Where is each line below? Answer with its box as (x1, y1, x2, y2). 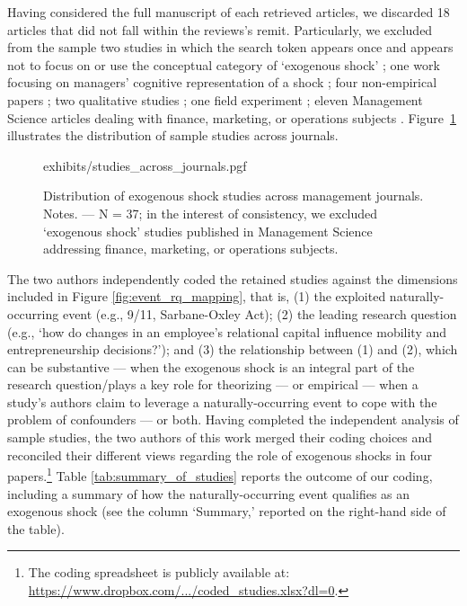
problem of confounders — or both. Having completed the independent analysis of (7, 410, 459, 429)
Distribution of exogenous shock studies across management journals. (43, 186, 424, 205)
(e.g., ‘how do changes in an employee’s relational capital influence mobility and (7, 322, 447, 341)
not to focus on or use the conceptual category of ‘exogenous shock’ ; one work (7, 55, 440, 74)
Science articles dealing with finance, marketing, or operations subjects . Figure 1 (7, 108, 457, 127)
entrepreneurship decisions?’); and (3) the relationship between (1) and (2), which (7, 340, 458, 359)
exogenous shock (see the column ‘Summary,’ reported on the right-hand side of (7, 502, 446, 521)
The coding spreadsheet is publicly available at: (28, 563, 290, 582)
